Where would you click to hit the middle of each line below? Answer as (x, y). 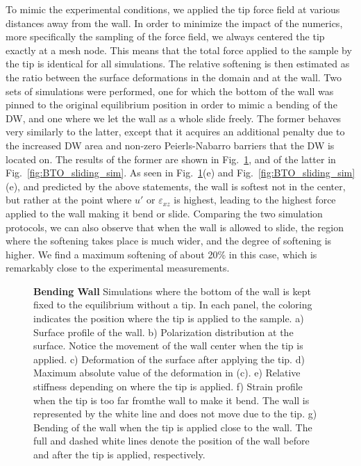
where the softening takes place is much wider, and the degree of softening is (169, 241)
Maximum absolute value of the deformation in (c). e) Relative (167, 373)
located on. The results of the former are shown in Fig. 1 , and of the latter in (171, 159)
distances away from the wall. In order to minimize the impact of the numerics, (174, 23)
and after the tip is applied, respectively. (119, 454)
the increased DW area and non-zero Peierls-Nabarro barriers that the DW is (170, 145)
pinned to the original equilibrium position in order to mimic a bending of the (171, 105)
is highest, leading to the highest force (255, 200)
